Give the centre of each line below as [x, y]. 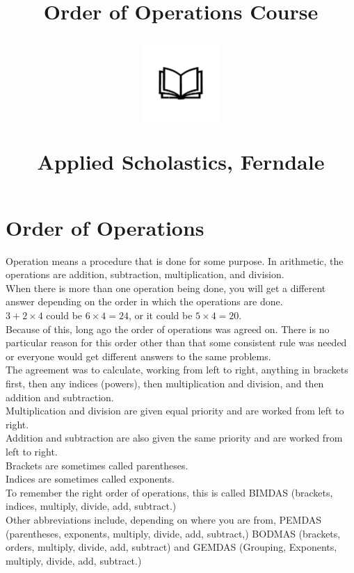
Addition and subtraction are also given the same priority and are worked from [174, 438]
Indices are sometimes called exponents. [90, 479]
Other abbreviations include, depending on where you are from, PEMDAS [163, 519]
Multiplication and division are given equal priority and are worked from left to [175, 411]
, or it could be [160, 315]
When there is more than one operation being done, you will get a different [166, 288]
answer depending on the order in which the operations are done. [144, 301]
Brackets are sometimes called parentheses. [97, 465]
